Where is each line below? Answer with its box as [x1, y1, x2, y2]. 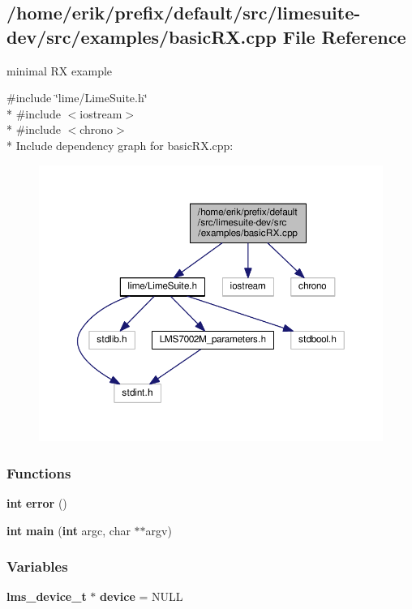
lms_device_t [6, 588, 87, 605]
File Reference [282, 24, 406, 49]
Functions [6, 462, 71, 482]
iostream [79, 105, 122, 122]
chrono [79, 121, 114, 138]
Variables [6, 556, 68, 577]
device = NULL [100, 588, 183, 605]
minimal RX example [6, 62, 113, 79]
